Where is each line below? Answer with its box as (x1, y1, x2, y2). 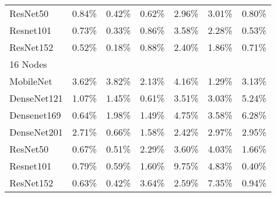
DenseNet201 (9, 125, 63, 139)
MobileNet (9, 74, 52, 88)
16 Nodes (9, 57, 48, 71)
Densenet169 (9, 108, 61, 122)
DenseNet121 (9, 91, 63, 105)
